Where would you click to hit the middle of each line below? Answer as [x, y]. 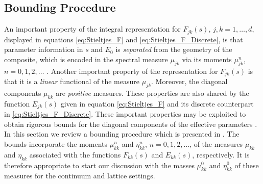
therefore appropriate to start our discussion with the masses [99, 165]
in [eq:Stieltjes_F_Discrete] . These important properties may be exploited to [125, 114]
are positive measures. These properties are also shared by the [152, 93]
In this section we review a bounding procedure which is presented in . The [122, 134]
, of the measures [216, 143]
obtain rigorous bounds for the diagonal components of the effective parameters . [131, 124]
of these [247, 165]
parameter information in [44, 49]
